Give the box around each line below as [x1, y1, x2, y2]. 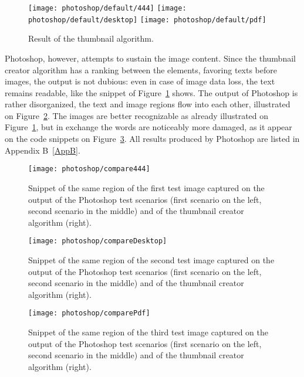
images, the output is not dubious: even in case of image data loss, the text [5, 75, 275, 87]
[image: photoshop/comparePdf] [28, 309, 150, 318]
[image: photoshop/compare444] [28, 165, 150, 174]
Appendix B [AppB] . [5, 144, 80, 156]
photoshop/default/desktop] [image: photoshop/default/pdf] [28, 15, 266, 24]
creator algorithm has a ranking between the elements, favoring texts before [5, 63, 278, 76]
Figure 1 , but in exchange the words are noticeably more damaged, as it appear [5, 121, 292, 133]
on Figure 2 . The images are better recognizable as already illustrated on [5, 109, 269, 121]
